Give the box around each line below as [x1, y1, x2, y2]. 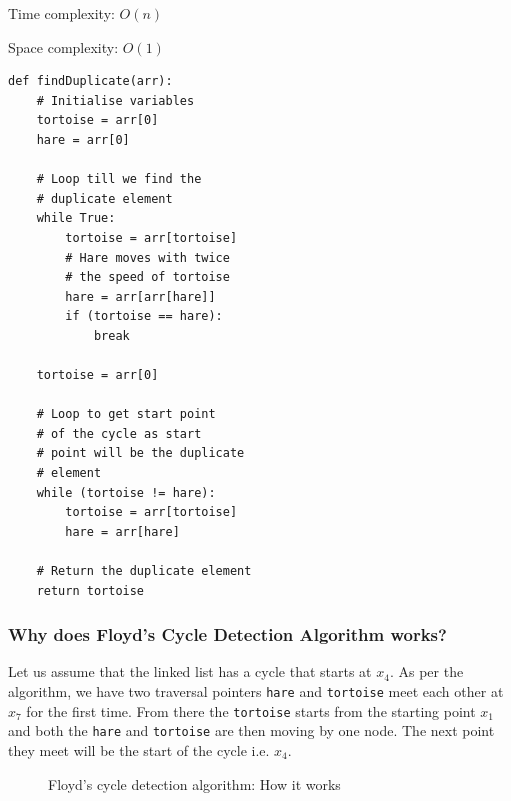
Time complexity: [8, 3, 115, 23]
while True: [36, 211, 116, 226]
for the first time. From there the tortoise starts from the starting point [26, 700, 476, 721]
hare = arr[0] [36, 132, 130, 147]
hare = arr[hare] [65, 524, 180, 539]
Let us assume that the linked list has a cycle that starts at [8, 661, 372, 682]
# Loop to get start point [36, 407, 216, 422]
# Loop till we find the [36, 172, 202, 187]
